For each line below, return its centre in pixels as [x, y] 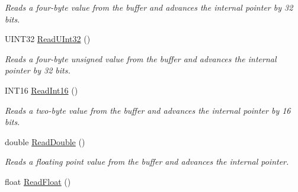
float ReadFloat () [38, 181]
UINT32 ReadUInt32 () [48, 39]
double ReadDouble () [45, 141]
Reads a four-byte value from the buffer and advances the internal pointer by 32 [149, 7]
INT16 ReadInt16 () [41, 90]
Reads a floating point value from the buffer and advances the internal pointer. [147, 161]
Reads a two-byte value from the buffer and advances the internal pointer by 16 [148, 110]
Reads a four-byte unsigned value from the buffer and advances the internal [141, 58]
